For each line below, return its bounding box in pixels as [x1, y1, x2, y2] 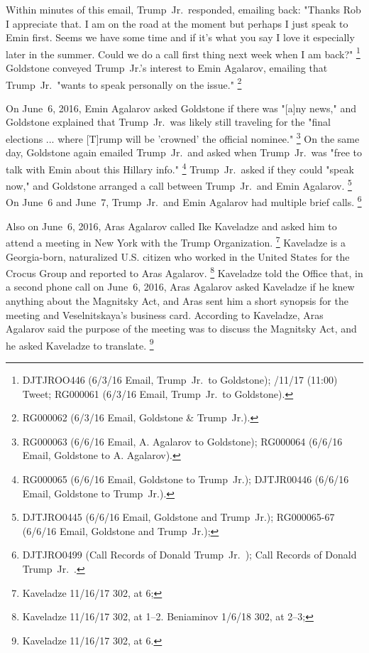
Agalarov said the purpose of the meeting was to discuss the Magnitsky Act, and [6, 321, 357, 336]
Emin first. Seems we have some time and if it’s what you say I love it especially [6, 30, 355, 45]
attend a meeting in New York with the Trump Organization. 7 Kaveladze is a [6, 233, 346, 249]
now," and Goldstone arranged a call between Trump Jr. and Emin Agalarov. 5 [6, 176, 352, 193]
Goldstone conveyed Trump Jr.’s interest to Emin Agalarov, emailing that [6, 60, 328, 75]
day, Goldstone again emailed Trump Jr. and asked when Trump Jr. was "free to [6, 145, 363, 160]
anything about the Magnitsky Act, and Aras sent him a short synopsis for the [6, 293, 348, 308]
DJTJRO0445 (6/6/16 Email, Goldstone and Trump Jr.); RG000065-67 [22, 509, 335, 524]
